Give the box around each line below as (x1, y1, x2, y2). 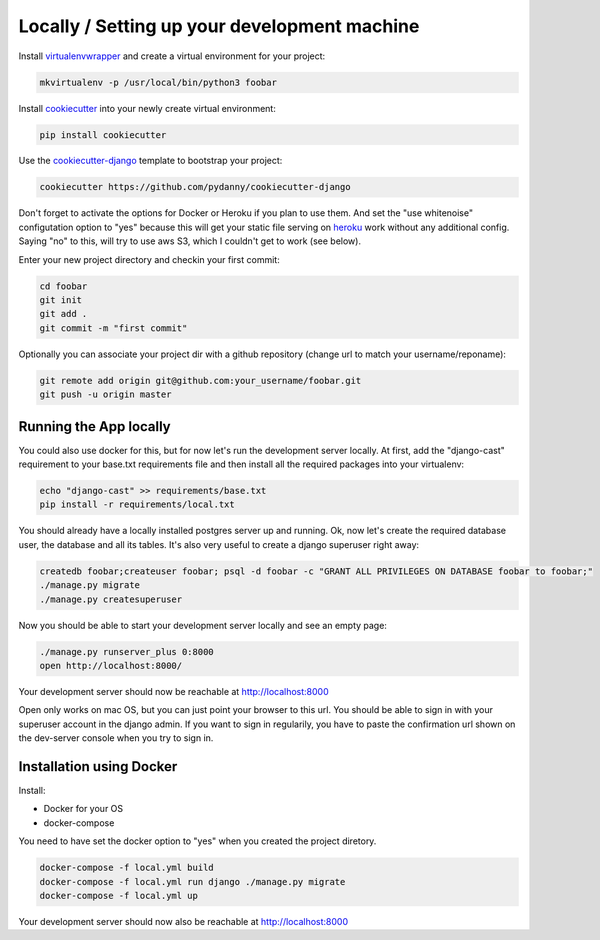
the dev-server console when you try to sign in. (18, 732, 214, 744)
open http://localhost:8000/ (39, 660, 183, 671)
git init (39, 295, 83, 305)
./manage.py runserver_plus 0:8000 (39, 646, 214, 657)
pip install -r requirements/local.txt (39, 499, 235, 510)
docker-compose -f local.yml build (39, 862, 214, 874)
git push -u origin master (39, 389, 172, 400)
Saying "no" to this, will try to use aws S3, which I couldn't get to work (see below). (18, 235, 362, 247)
